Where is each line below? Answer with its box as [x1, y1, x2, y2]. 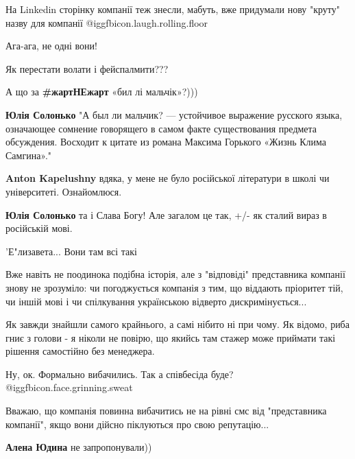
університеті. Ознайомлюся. [5, 184, 122, 198]
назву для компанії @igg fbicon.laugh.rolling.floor [5, 15, 208, 30]
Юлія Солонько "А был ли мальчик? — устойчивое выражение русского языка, [5, 107, 343, 121]
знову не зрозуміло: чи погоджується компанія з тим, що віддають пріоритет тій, [5, 280, 343, 294]
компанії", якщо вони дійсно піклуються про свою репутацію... [5, 416, 269, 431]
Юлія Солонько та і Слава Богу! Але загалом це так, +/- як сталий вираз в [5, 207, 327, 222]
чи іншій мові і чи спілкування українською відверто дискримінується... [5, 294, 307, 308]
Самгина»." [5, 148, 52, 162]
